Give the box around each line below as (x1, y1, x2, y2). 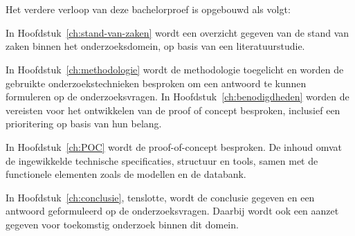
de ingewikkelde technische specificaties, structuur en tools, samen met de (6, 153, 318, 167)
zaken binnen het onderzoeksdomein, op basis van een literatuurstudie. (6, 39, 305, 53)
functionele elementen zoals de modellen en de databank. (6, 167, 246, 181)
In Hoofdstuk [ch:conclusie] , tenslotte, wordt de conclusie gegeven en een (6, 190, 315, 204)
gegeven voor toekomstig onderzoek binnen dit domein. (6, 217, 239, 231)
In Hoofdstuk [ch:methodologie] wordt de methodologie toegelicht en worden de (6, 62, 344, 76)
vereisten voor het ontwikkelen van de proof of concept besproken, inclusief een (6, 102, 340, 117)
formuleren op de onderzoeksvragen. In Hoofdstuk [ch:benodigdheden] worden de (6, 89, 349, 104)
